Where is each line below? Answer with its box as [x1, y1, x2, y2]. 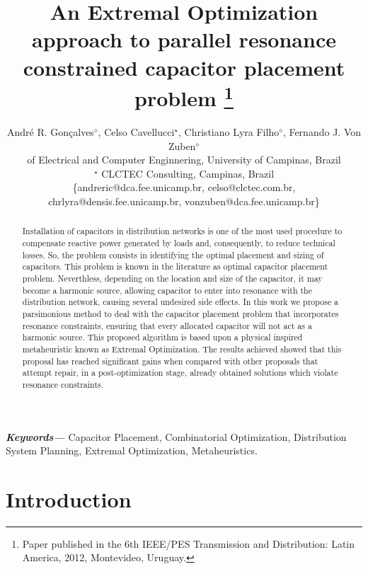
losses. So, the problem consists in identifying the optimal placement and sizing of [22, 248, 324, 260]
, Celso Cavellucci [98, 125, 175, 139]
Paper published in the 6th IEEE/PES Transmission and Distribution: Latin [22, 536, 355, 551]
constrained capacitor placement [23, 52, 345, 81]
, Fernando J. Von [282, 125, 361, 139]
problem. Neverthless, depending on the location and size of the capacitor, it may [22, 272, 323, 284]
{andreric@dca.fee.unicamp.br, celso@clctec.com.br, [72, 180, 296, 195]
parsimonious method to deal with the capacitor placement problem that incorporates [22, 307, 339, 319]
